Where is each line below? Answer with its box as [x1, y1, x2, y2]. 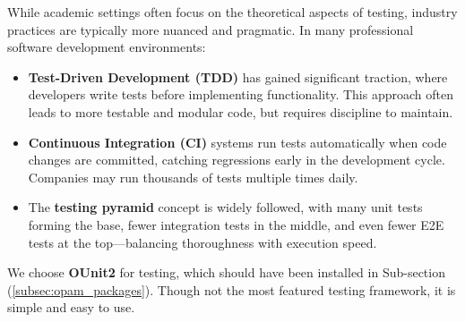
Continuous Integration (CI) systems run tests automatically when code [28, 132, 447, 151]
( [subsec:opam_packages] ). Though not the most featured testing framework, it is [7, 280, 456, 299]
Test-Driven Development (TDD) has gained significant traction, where [28, 67, 448, 86]
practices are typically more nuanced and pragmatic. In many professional [7, 20, 414, 38]
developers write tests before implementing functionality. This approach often [28, 85, 453, 104]
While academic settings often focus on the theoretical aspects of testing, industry [7, 3, 458, 21]
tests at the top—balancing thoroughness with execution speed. [28, 233, 377, 251]
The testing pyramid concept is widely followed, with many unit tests [28, 198, 423, 216]
